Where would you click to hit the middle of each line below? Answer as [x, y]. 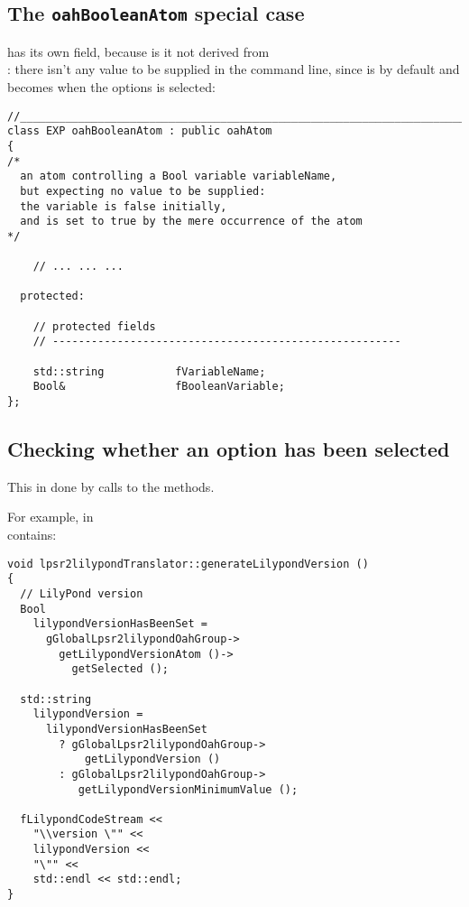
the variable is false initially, [124, 206]
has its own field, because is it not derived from [138, 51]
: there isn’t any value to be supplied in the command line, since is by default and [234, 69]
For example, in [51, 517]
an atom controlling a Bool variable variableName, [179, 176]
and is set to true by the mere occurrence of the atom [191, 222]
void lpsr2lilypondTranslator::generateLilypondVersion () [188, 564]
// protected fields [94, 326]
